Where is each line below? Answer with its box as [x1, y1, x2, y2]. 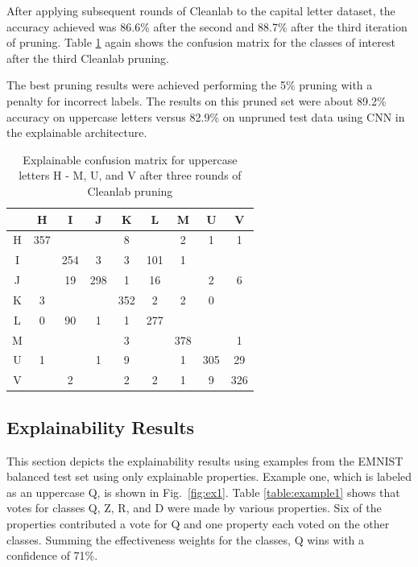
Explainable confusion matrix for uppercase [23, 151, 238, 168]
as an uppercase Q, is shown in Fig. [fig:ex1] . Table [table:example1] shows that [6, 483, 400, 500]
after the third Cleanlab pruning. [6, 49, 170, 66]
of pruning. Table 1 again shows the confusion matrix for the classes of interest [6, 34, 395, 51]
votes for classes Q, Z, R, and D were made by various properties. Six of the [6, 499, 382, 516]
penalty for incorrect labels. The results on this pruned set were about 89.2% [6, 92, 387, 109]
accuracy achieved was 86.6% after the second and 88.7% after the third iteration [6, 18, 408, 35]
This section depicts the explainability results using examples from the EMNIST [6, 452, 404, 469]
